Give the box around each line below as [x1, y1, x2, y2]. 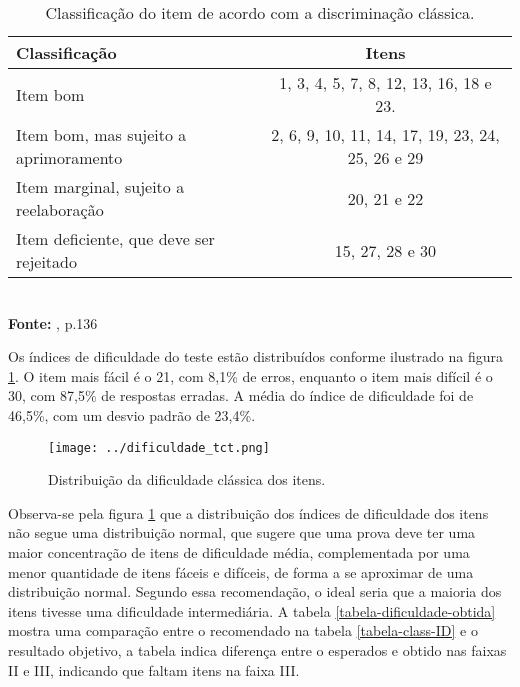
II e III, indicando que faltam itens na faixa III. [8, 659, 300, 680]
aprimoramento [16, 146, 123, 169]
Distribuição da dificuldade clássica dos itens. [48, 469, 326, 490]
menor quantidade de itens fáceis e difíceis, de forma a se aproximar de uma [8, 561, 474, 582]
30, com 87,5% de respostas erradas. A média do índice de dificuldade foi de [8, 385, 474, 406]
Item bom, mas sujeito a [16, 123, 187, 146]
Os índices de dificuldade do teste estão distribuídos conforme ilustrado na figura [8, 346, 503, 367]
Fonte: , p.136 [8, 312, 98, 333]
